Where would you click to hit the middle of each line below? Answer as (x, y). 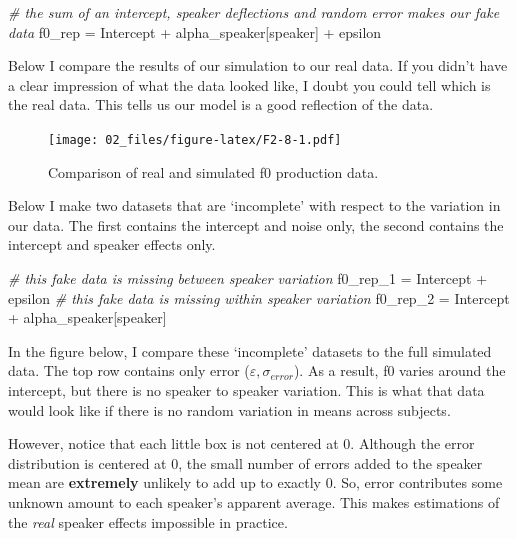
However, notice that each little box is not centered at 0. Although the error (241, 443)
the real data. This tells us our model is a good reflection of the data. (221, 104)
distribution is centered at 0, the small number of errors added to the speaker (245, 462)
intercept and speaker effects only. (112, 244)
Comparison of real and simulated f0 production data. (213, 171)
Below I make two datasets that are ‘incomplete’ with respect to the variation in (254, 205)
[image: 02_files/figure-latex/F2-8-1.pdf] (195, 139)
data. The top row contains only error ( (129, 370)
